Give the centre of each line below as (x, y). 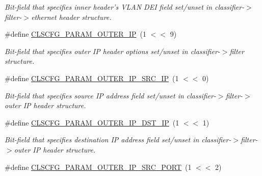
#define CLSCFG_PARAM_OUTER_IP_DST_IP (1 (92, 122)
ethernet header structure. (71, 17)
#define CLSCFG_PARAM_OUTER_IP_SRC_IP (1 (92, 78)
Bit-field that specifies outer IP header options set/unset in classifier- (112, 51)
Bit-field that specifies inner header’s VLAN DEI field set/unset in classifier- (125, 7)
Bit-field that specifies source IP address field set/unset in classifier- (110, 95)
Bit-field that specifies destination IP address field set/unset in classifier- (118, 140)
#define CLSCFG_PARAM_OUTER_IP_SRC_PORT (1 (98, 167)
